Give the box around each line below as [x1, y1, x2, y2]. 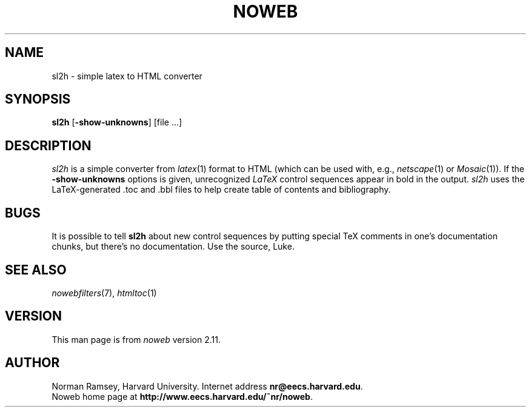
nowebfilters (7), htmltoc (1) [52, 287, 157, 298]
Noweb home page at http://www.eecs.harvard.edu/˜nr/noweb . [52, 391, 313, 402]
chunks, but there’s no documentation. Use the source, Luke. [52, 241, 295, 252]
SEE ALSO [5, 262, 67, 277]
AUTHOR [5, 355, 60, 371]
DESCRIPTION [5, 138, 92, 153]
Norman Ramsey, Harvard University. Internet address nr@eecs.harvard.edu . [52, 380, 363, 391]
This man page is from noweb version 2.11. [52, 334, 221, 345]
